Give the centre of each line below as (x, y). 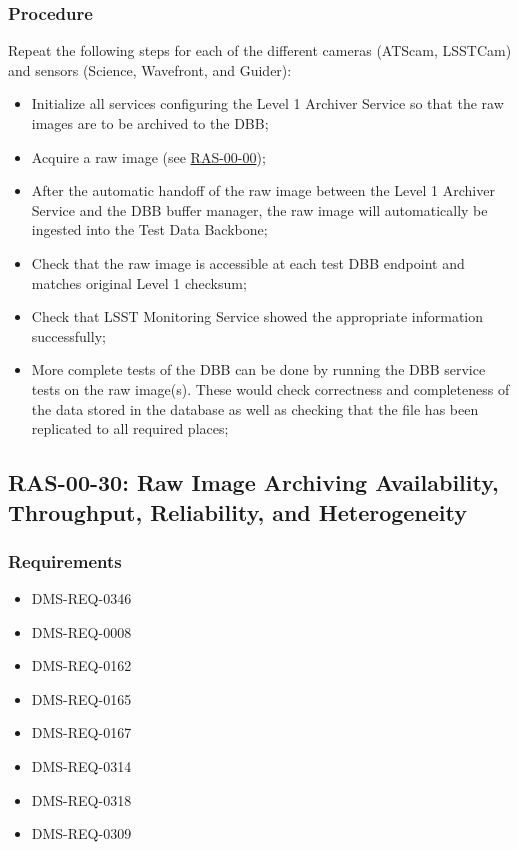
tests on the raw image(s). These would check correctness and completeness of (270, 388)
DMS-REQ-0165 (81, 698)
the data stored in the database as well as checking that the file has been (255, 408)
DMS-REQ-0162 (81, 665)
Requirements (65, 560)
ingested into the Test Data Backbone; (149, 229)
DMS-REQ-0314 (81, 766)
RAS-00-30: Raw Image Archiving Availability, (253, 482)
